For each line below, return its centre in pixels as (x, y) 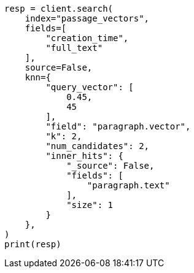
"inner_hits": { (84, 156)
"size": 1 (90, 205)
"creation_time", (87, 38)
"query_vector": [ (90, 87)
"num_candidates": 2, (98, 146)
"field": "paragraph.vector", (118, 126)
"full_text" (74, 48)
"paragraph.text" (128, 185)
